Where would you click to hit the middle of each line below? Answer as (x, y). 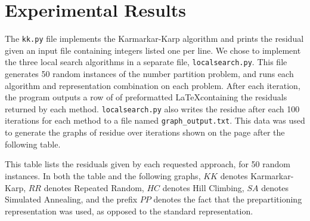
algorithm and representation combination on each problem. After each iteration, (153, 85)
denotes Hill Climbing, (203, 187)
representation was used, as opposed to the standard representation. (129, 211)
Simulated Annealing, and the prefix (71, 199)
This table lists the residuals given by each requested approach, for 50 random (148, 164)
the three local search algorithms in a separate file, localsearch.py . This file (146, 62)
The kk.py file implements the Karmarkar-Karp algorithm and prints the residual (154, 39)
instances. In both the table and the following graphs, (103, 175)
